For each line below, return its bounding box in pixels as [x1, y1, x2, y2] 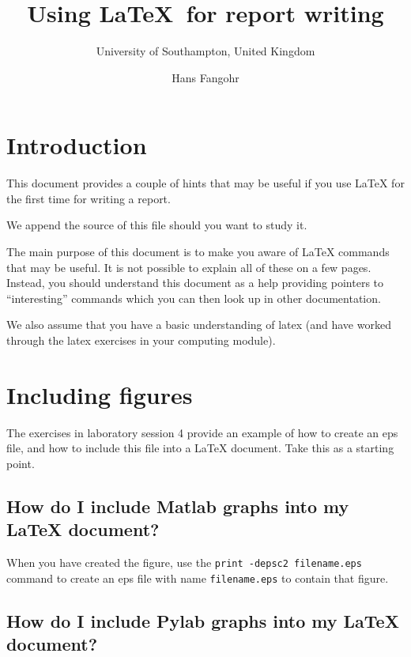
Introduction [6, 129, 147, 161]
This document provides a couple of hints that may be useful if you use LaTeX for [6, 175, 405, 191]
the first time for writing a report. [6, 190, 171, 206]
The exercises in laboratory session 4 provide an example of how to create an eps [6, 424, 398, 440]
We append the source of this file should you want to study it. [6, 217, 307, 233]
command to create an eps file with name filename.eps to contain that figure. [6, 569, 389, 586]
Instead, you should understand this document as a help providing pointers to [6, 274, 384, 291]
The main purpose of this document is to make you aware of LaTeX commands [6, 244, 390, 260]
